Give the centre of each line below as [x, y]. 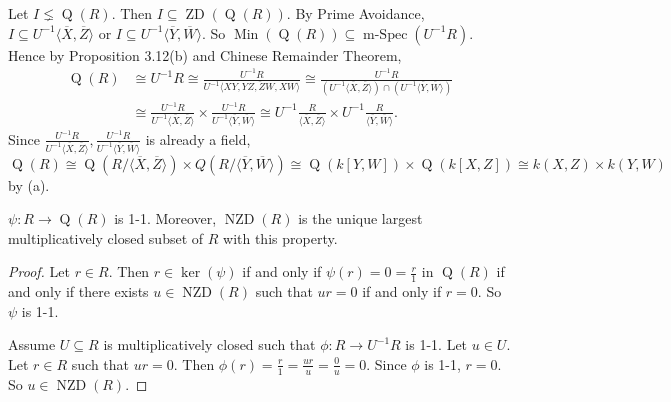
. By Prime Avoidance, [355, 13]
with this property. [280, 237]
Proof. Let [39, 271]
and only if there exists [78, 291]
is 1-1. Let [436, 344]
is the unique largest [360, 218]
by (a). [29, 184]
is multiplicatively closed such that [209, 344]
